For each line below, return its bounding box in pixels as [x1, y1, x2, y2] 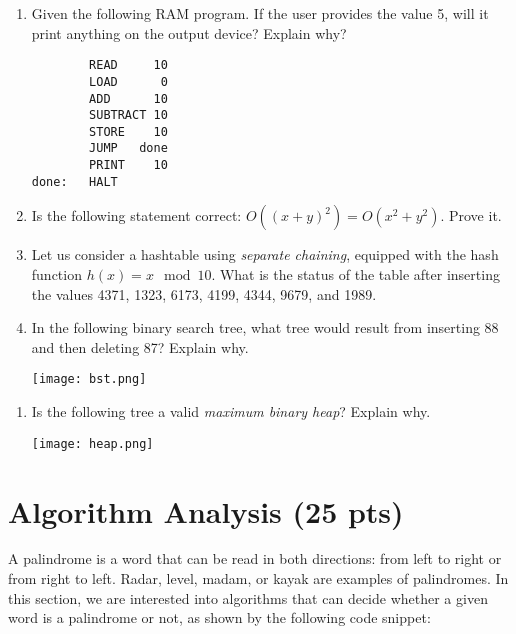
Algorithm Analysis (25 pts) [8, 490, 404, 531]
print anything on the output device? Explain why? [31, 22, 347, 43]
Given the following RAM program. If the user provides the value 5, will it [31, 3, 489, 23]
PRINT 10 [89, 158, 168, 173]
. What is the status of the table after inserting [211, 264, 500, 285]
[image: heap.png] [31, 436, 154, 451]
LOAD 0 [89, 74, 168, 89]
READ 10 [89, 58, 168, 73]
